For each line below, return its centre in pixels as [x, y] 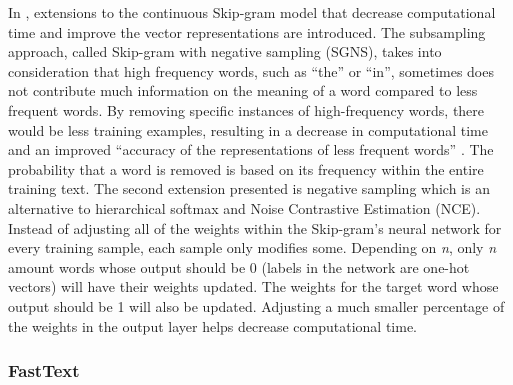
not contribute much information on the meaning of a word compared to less [243, 90]
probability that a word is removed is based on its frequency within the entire [246, 168]
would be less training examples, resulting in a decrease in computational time [248, 129]
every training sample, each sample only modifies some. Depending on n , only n [252, 247]
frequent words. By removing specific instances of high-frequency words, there [246, 109]
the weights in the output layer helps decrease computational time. [213, 325]
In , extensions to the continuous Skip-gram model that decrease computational [252, 12]
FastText [44, 370]
